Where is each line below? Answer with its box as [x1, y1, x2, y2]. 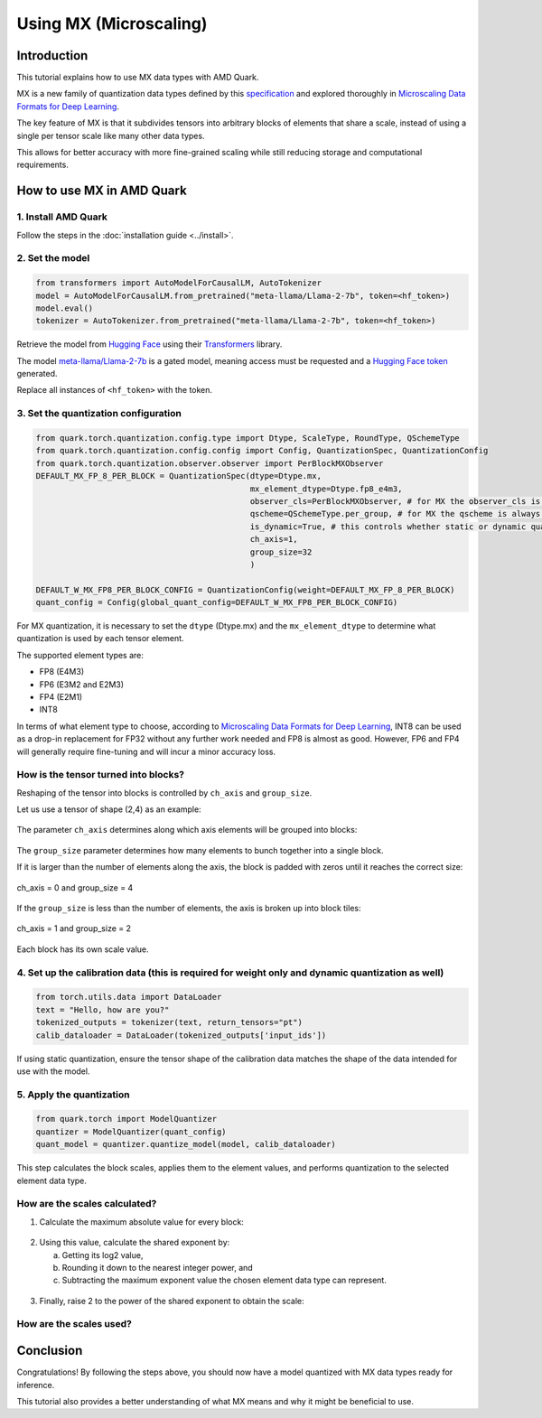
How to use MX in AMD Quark [16, 183, 187, 199]
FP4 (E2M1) [39, 692, 83, 702]
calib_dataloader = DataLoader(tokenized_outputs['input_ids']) [35, 1030, 327, 1040]
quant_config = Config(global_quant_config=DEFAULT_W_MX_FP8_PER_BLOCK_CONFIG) [35, 597, 398, 608]
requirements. [16, 159, 70, 171]
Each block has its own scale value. [16, 944, 149, 955]
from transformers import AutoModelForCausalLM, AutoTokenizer [35, 278, 322, 288]
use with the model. [16, 1066, 90, 1077]
